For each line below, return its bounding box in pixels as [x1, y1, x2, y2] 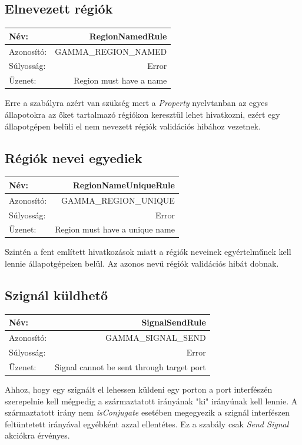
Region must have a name [74, 74, 167, 87]
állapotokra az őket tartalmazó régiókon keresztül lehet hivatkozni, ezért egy [5, 108, 280, 120]
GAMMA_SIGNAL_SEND [105, 331, 206, 344]
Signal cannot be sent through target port [55, 360, 206, 373]
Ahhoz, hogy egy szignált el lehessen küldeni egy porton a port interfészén [5, 383, 273, 395]
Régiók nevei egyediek [5, 148, 142, 167]
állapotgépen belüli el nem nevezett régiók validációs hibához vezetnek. [5, 119, 261, 132]
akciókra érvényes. [5, 429, 70, 441]
